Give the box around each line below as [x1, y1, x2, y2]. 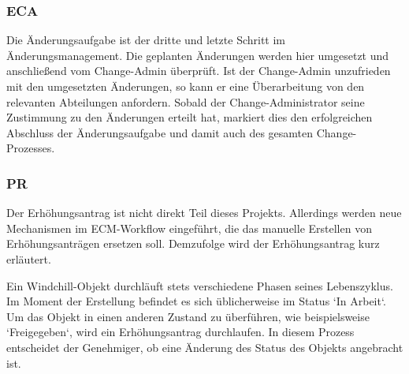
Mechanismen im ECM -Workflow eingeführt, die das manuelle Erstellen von [6, 219, 372, 236]
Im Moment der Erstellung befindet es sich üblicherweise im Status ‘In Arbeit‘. [6, 293, 386, 309]
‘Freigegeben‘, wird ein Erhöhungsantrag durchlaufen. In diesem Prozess [6, 324, 355, 340]
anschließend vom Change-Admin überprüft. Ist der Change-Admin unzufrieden [6, 62, 391, 79]
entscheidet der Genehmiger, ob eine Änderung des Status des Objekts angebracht [6, 338, 403, 355]
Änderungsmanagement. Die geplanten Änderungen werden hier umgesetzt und [6, 47, 389, 63]
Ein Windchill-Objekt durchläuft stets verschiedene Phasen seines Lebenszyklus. [6, 277, 393, 294]
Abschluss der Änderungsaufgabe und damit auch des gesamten [6, 124, 314, 140]
